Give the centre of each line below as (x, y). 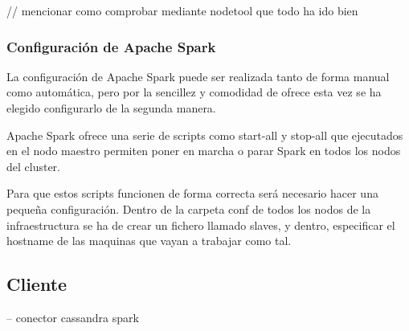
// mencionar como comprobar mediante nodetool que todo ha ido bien (182, 10)
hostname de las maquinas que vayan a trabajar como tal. (149, 241)
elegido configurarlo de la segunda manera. (111, 108)
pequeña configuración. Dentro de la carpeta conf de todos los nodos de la (189, 208)
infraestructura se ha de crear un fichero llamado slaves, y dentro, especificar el (201, 225)
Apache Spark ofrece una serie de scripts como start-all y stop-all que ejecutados (205, 135)
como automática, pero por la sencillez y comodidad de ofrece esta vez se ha (194, 92)
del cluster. (34, 166)
